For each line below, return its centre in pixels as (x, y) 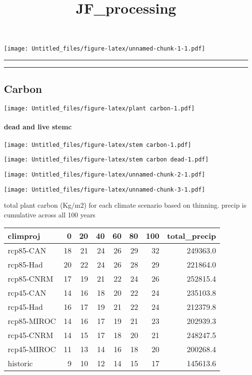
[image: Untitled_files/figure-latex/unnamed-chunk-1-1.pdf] (105, 49)
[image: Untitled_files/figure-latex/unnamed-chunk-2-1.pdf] (105, 175)
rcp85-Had (25, 264)
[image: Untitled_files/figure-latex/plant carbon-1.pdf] (99, 109)
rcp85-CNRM (31, 278)
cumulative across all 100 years (50, 214)
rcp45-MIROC (32, 349)
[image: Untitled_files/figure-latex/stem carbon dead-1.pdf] (106, 160)
